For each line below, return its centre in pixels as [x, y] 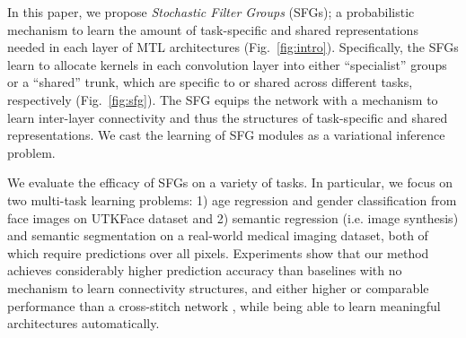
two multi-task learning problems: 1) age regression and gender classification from [232, 199]
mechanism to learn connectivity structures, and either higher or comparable [218, 287]
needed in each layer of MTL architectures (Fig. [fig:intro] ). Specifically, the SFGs [233, 47]
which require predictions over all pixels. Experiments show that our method [218, 252]
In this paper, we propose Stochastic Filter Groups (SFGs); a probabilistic [211, 12]
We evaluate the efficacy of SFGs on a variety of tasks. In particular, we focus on [230, 182]
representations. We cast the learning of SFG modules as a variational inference [226, 135]
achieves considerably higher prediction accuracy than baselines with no [205, 270]
